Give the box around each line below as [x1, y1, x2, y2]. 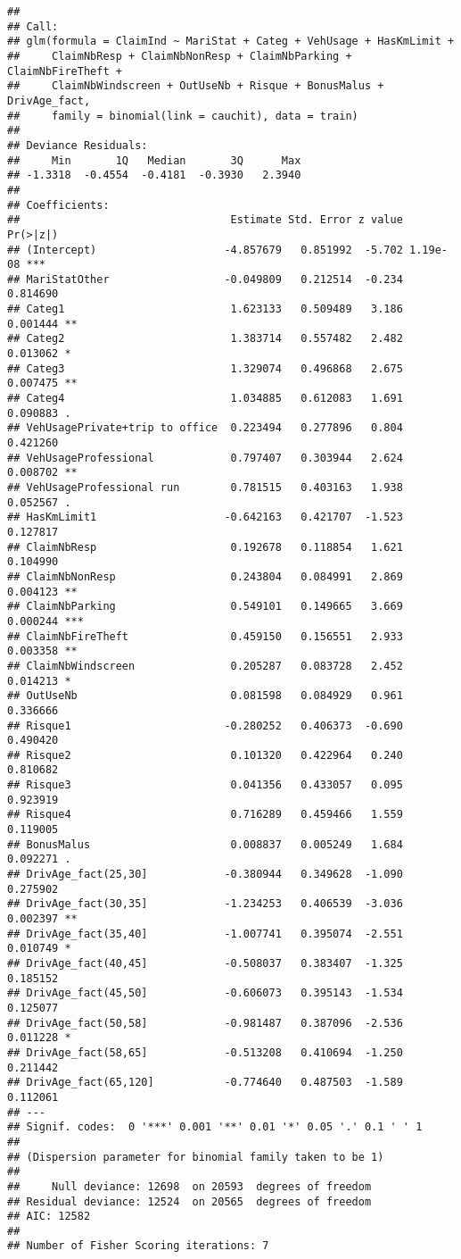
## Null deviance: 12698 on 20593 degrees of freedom [7, 1180, 372, 1193]
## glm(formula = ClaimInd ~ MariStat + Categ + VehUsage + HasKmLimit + [7, 35, 455, 48]
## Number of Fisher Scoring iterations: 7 [7, 1239, 269, 1253]
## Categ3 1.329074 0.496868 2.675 [7, 362, 403, 375]
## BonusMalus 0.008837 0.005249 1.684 [7, 838, 403, 851]
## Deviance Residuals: [7, 138, 148, 152]
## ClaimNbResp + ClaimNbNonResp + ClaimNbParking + [7, 49, 352, 63]
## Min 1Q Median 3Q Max [7, 154, 301, 167]
